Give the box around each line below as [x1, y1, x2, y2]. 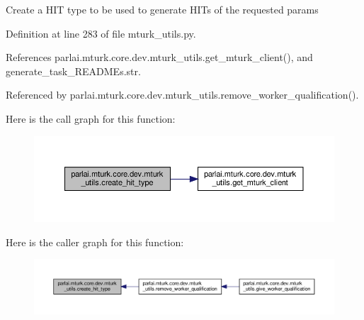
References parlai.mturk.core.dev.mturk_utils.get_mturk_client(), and [6, 50, 313, 65]
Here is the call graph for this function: [6, 111, 176, 126]
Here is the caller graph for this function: [6, 234, 184, 249]
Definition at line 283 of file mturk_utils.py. [6, 26, 196, 40]
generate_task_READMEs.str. [6, 63, 141, 78]
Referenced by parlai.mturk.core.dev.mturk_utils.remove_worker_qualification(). [6, 87, 359, 102]
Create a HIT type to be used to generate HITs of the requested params [6, 2, 319, 16]
